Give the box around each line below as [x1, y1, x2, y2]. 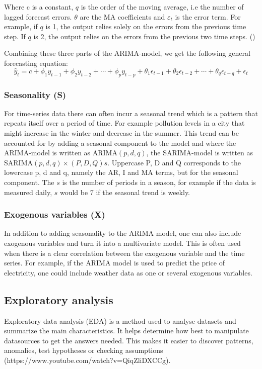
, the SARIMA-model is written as [146, 147, 253, 158]
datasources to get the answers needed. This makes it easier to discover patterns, [4, 335, 253, 345]
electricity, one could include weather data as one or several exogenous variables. [4, 267, 252, 278]
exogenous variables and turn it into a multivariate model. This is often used [4, 237, 241, 248]
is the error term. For [175, 11, 241, 22]
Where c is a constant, [4, 2, 74, 12]
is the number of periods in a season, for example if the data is [62, 176, 256, 187]
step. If [4, 31, 26, 41]
